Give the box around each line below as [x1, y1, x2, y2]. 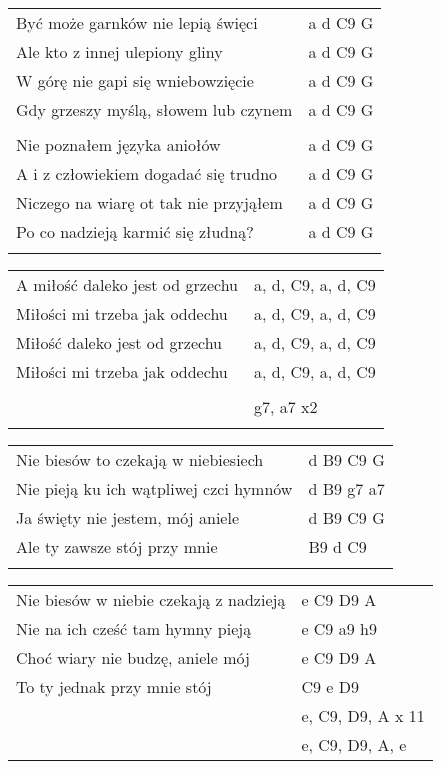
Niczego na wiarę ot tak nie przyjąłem [16, 191, 283, 214]
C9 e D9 [301, 675, 359, 698]
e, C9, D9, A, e [301, 733, 407, 756]
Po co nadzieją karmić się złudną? [16, 220, 254, 243]
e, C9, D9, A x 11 [301, 704, 425, 727]
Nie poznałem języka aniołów [16, 133, 221, 156]
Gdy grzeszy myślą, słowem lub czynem [16, 98, 293, 121]
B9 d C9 [308, 535, 367, 558]
